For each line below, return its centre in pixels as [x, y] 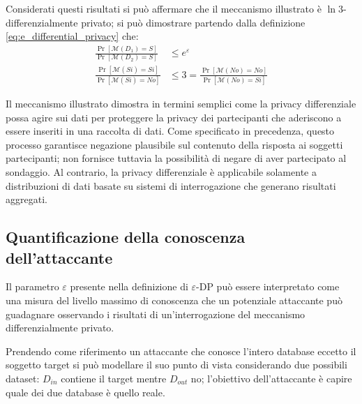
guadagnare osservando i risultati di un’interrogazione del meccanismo [156, 314]
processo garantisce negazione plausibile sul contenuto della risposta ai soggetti [174, 144]
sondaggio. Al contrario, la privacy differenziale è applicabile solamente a [161, 172]
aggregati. [27, 199]
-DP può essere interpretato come [268, 286]
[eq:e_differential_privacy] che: [72, 36]
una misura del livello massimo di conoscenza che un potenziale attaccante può [174, 300]
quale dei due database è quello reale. [85, 392]
